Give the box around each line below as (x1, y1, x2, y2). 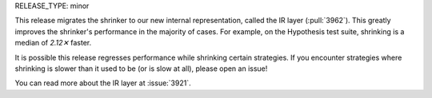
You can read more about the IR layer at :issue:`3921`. (14, 78, 191, 88)
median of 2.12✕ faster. (14, 38, 92, 48)
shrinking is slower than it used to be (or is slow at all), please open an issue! (14, 64, 268, 73)
